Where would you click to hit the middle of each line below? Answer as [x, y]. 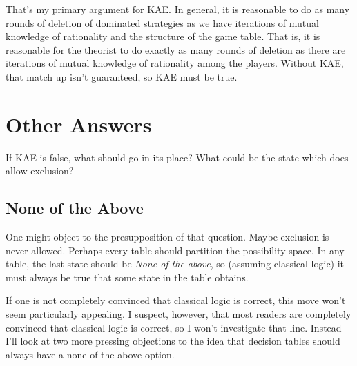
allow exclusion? [40, 171]
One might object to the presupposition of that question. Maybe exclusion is [167, 237]
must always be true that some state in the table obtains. [127, 277]
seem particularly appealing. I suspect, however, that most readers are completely [178, 314]
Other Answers [79, 124]
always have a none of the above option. [90, 354]
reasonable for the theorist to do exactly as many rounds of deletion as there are [176, 49]
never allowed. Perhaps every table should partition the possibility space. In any [175, 250]
